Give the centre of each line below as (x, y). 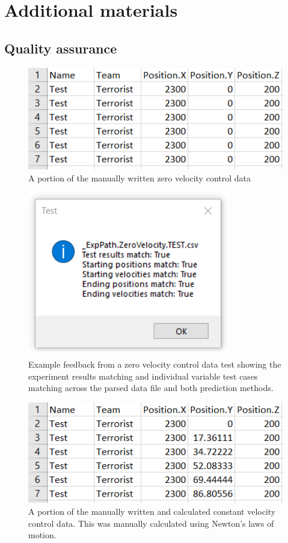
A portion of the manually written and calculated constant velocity (152, 511)
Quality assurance (61, 48)
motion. (42, 535)
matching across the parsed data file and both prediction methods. (151, 388)
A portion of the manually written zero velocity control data (140, 177)
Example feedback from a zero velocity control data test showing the (155, 364)
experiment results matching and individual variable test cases (143, 376)
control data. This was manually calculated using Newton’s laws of (151, 523)
